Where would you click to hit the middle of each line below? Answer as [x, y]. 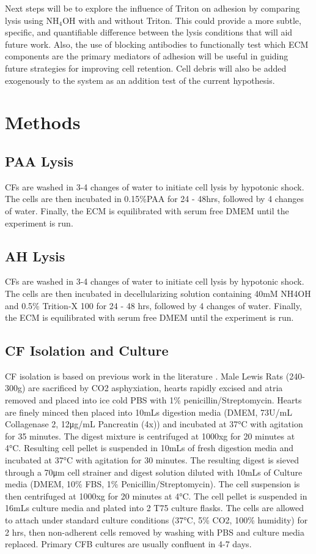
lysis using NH [32, 20]
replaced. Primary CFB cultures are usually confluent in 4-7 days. [128, 544]
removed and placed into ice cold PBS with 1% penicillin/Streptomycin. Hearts [153, 400]
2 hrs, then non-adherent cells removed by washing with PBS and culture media [155, 532]
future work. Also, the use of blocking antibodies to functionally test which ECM [157, 44]
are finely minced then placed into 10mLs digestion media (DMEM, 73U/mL [149, 412]
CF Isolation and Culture [87, 350]
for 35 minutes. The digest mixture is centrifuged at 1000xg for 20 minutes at [150, 436]
